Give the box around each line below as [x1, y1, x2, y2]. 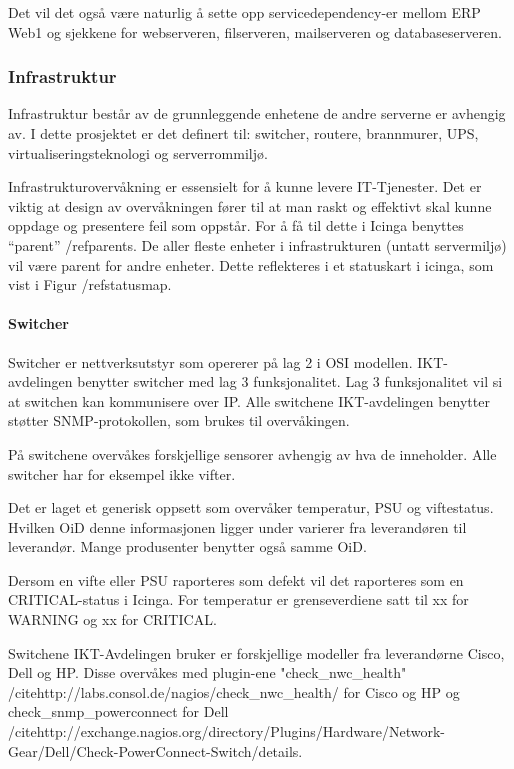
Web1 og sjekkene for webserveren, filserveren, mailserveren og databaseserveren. [8, 21, 502, 42]
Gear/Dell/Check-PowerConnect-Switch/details [8, 740, 299, 761]
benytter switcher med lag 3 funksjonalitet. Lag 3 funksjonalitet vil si [77, 371, 503, 392]
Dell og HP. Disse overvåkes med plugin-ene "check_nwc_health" [8, 662, 407, 683]
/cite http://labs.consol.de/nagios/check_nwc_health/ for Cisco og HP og [8, 681, 460, 702]
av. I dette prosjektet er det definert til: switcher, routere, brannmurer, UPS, [8, 123, 479, 143]
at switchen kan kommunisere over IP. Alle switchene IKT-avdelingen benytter [8, 390, 490, 411]
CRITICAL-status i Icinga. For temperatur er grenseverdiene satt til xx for [8, 589, 469, 610]
